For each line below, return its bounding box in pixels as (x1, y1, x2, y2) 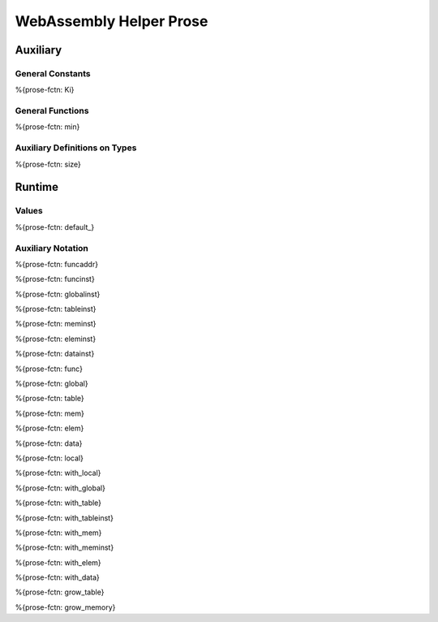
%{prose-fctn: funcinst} (15, 274, 95, 284)
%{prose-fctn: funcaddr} (15, 259, 99, 269)
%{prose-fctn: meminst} (15, 319, 97, 329)
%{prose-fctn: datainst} (15, 349, 95, 359)
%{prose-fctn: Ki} (15, 85, 75, 95)
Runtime (15, 180, 58, 194)
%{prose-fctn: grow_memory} (15, 602, 116, 612)
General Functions (15, 106, 89, 117)
